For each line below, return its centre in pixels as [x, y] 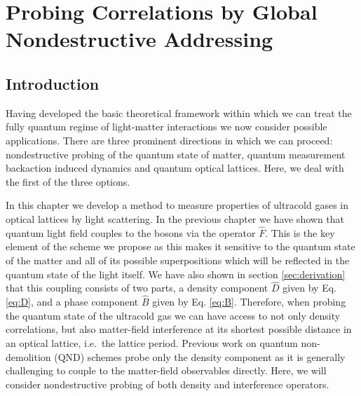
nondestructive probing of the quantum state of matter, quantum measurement [176, 154]
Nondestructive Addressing [139, 39]
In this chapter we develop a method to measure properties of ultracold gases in [177, 205]
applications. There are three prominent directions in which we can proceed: [169, 140]
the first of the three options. [68, 181]
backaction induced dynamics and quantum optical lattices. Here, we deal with [175, 168]
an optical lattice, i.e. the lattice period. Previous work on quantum [152, 342]
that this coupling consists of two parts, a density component [137, 288]
